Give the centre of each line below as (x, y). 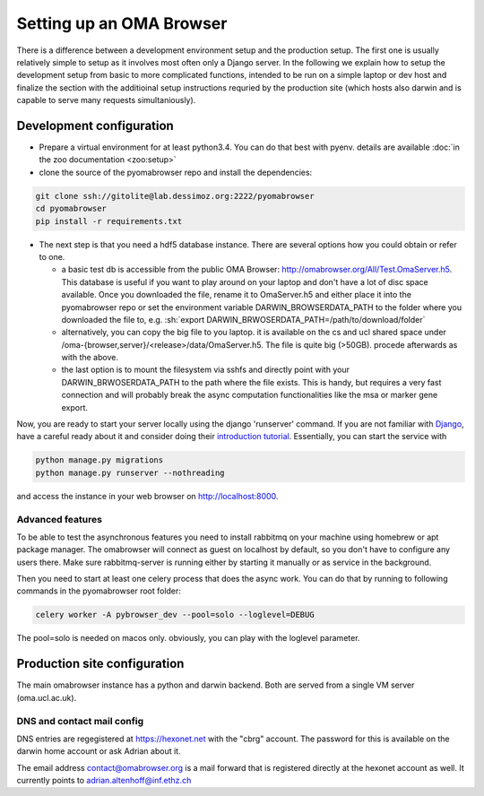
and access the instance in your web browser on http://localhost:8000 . (147, 496)
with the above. (90, 358)
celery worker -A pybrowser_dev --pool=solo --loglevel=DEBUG (175, 615)
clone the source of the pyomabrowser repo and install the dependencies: (176, 172)
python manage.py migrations (99, 460)
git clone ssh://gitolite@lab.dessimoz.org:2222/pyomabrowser (175, 196)
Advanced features (60, 519)
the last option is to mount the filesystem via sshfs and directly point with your (205, 370)
